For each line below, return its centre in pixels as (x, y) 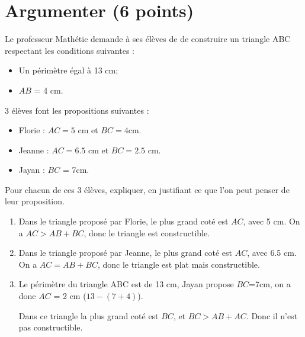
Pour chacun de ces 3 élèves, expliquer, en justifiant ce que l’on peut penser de (147, 189)
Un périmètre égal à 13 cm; (68, 70)
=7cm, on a (270, 284)
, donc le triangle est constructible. (147, 232)
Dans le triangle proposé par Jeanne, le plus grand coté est (125, 253)
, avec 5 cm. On (272, 221)
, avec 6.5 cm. (272, 253)
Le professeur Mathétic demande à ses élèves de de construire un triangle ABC (148, 39)
